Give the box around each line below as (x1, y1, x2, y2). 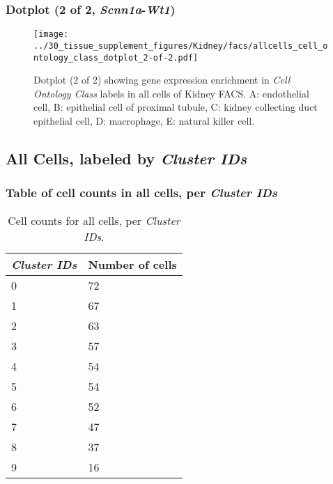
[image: (33, 29, 69, 40)
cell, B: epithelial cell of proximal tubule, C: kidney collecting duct (33, 100, 318, 114)
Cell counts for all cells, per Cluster (8, 212, 180, 228)
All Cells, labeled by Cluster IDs (6, 147, 247, 169)
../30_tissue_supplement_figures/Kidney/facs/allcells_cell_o (33, 40, 328, 51)
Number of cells (88, 256, 177, 272)
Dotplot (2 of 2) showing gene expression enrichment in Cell (33, 72, 291, 87)
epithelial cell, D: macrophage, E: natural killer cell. (33, 113, 255, 127)
